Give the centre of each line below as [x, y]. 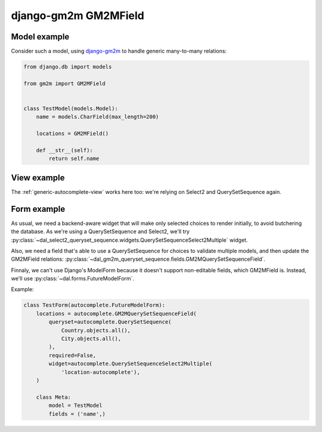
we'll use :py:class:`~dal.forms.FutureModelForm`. [72, 279]
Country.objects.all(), [96, 330]
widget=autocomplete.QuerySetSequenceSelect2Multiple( [131, 364]
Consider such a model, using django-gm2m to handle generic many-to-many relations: [119, 51]
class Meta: [54, 397]
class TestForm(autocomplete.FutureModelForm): [94, 305]
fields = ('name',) [77, 414]
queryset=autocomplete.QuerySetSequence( [110, 322]
